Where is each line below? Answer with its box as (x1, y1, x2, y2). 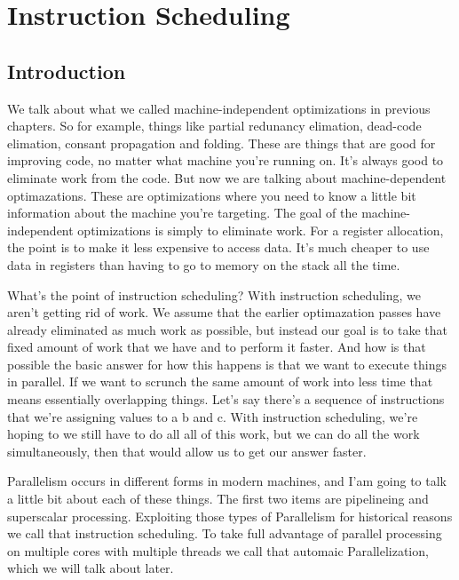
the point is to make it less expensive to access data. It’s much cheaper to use (7, 238, 430, 257)
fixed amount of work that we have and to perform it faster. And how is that (7, 338, 426, 356)
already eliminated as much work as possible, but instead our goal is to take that (7, 320, 448, 338)
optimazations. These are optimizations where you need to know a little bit (7, 186, 416, 204)
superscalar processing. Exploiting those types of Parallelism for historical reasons (7, 506, 453, 525)
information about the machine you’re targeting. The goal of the (7, 203, 358, 222)
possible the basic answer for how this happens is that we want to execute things (7, 354, 447, 373)
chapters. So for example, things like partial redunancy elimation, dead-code (7, 116, 422, 135)
